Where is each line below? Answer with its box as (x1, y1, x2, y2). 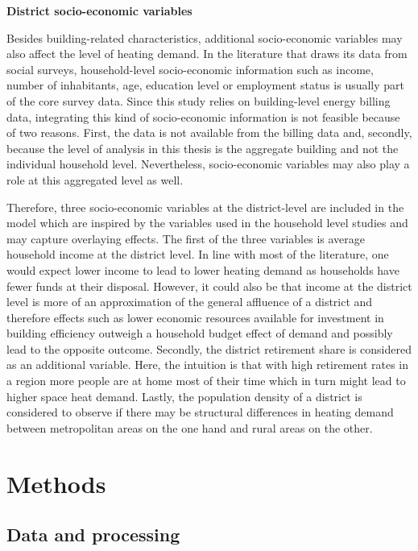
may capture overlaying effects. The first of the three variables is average (6, 230, 365, 246)
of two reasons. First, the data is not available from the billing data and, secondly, (6, 124, 412, 141)
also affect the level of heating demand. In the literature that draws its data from (6, 45, 408, 62)
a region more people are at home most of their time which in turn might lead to (6, 372, 406, 389)
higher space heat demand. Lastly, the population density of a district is (6, 387, 362, 404)
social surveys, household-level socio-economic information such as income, (6, 60, 374, 77)
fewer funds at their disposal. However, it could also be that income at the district (6, 277, 412, 294)
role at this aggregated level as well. (6, 171, 184, 188)
